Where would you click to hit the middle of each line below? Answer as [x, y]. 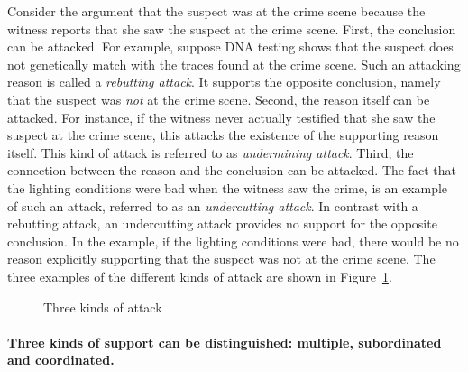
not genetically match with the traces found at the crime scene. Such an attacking [234, 64]
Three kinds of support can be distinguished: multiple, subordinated [225, 342]
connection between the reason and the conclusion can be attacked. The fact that [232, 170]
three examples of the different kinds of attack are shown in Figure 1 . [200, 276]
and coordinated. [61, 360]
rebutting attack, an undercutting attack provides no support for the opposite [222, 223]
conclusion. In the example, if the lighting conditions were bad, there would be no [233, 241]
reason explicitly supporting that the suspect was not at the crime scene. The [221, 259]
